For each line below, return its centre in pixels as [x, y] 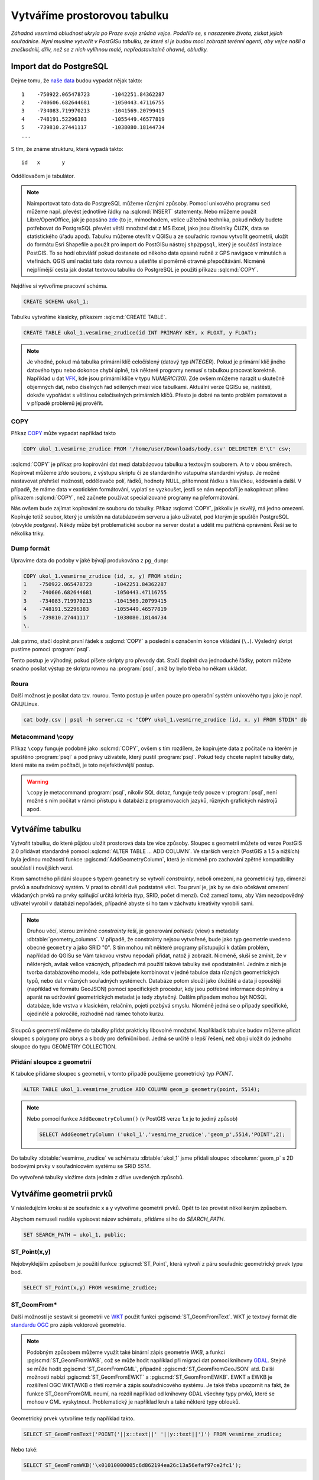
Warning [38, 781]
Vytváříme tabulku [46, 829]
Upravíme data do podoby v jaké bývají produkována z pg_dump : [89, 560]
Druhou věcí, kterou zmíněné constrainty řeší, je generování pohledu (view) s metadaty [133, 931]
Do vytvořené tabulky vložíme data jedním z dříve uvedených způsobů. [97, 1177]
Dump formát [30, 549]
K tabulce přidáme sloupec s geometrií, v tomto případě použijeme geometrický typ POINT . [122, 1074]
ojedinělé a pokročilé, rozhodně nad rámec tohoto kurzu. [96, 1014]
